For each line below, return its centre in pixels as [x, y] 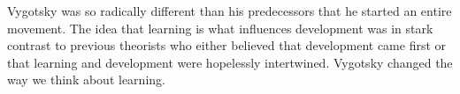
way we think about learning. [86, 80]
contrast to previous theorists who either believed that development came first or [227, 45]
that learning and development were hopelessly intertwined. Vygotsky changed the [230, 62]
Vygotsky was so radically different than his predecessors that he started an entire [230, 11]
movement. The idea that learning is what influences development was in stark [220, 28]
